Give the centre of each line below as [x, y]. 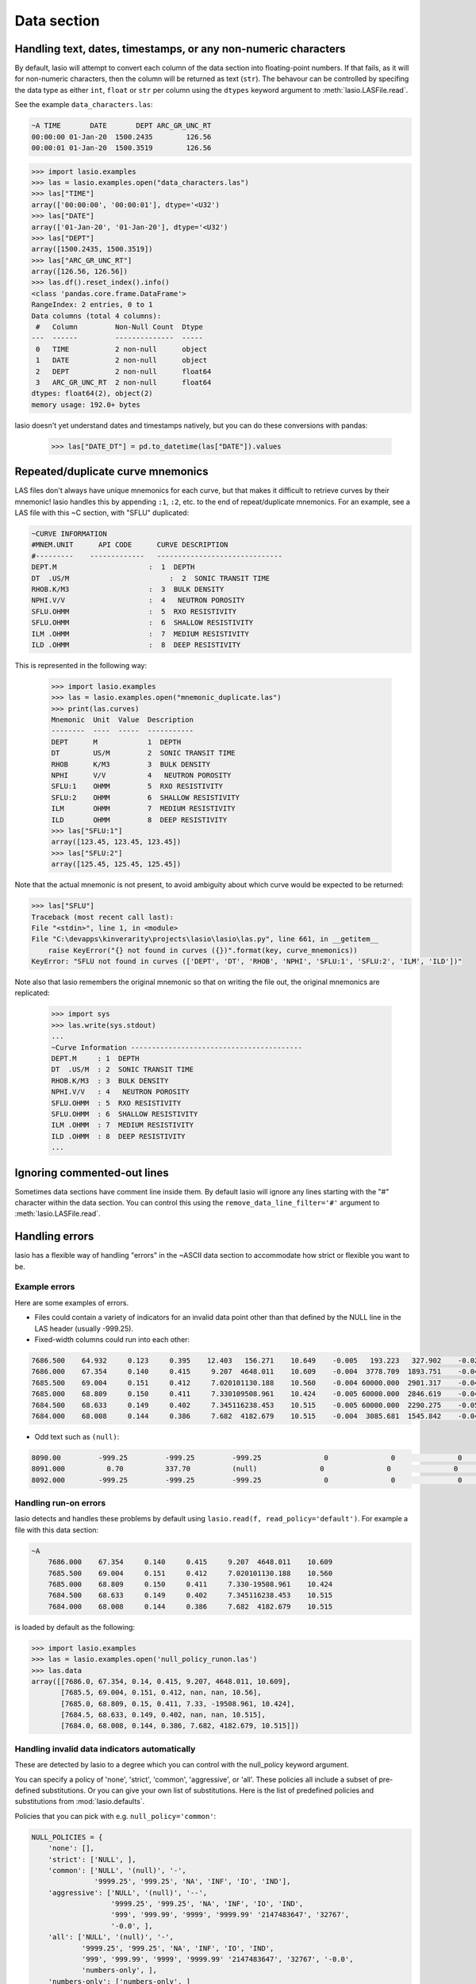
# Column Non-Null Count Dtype [120, 327]
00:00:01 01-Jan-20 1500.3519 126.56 [121, 148]
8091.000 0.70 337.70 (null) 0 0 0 [245, 1469]
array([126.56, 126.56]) [80, 271]
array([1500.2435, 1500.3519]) [92, 249]
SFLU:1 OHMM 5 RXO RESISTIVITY [137, 786]
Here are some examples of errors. [72, 1302]
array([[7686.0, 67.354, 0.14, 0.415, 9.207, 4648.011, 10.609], [161, 1681]
